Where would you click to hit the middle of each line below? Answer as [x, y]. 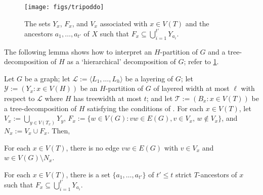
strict [183, 174]
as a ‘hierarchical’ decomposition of [121, 61]
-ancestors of [217, 174]
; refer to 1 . [201, 61]
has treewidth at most [108, 98]
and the [197, 23]
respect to [19, 98]
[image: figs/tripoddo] [64, 7]
